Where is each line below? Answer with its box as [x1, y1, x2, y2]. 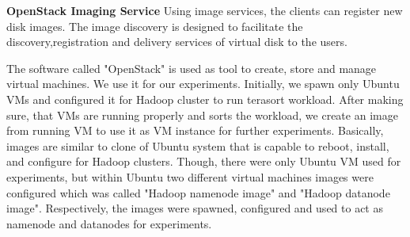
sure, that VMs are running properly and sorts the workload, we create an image [6, 106, 398, 123]
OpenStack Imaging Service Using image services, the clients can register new [6, 2, 403, 18]
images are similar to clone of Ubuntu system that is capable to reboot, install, [6, 137, 389, 154]
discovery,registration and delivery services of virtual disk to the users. [6, 33, 347, 50]
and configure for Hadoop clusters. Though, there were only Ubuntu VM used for [6, 153, 401, 170]
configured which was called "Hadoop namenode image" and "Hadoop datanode [6, 184, 390, 201]
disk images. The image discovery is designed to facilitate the [6, 17, 303, 34]
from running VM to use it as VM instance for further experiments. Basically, [6, 122, 384, 139]
